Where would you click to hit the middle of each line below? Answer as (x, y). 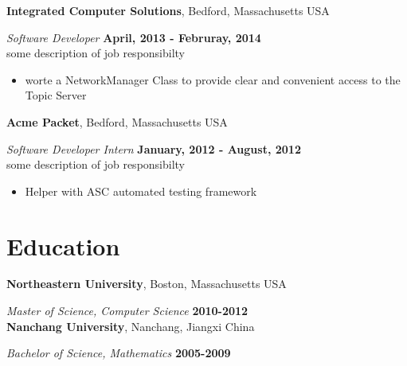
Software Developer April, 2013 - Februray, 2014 (134, 37)
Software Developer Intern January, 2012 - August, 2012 (154, 148)
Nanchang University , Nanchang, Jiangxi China (131, 326)
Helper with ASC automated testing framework (141, 191)
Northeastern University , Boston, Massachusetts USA (147, 284)
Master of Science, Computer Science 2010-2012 (127, 311)
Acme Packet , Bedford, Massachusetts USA (117, 121)
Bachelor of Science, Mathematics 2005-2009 (119, 353)
